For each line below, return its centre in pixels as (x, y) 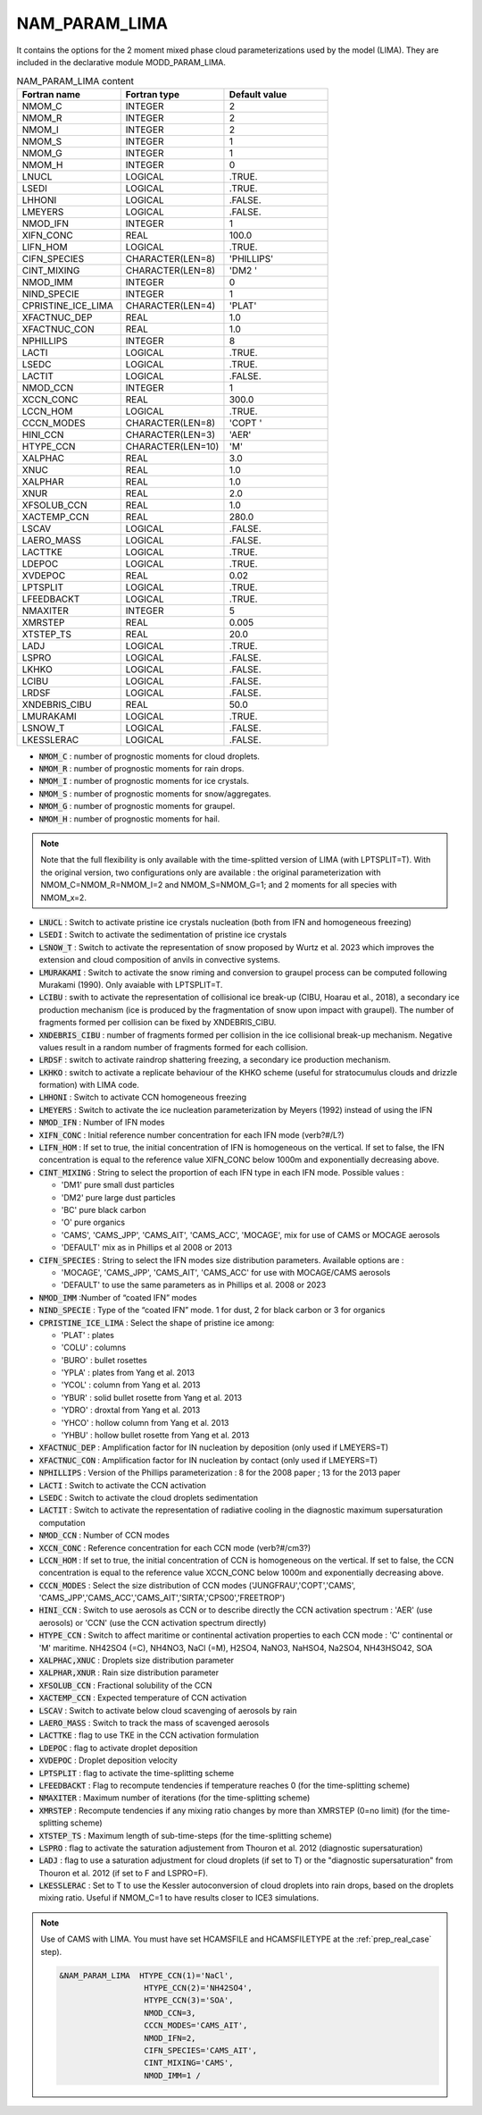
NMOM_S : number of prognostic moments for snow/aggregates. (155, 793)
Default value (258, 94)
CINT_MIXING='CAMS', (189, 2063)
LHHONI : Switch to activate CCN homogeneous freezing (143, 1097)
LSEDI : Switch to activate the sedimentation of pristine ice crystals (163, 935)
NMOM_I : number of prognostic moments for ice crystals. (144, 781)
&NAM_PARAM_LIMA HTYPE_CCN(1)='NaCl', (146, 1975)
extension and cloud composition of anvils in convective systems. (160, 960)
